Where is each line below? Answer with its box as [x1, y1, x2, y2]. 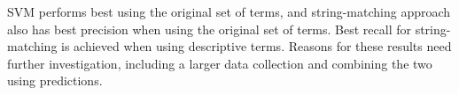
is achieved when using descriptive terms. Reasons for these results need [61, 37, 452, 55]
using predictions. [7, 71, 103, 90]
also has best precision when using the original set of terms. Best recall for [7, 19, 411, 38]
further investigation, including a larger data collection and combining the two [7, 54, 432, 72]
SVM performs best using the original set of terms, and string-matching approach [7, 3, 451, 20]
